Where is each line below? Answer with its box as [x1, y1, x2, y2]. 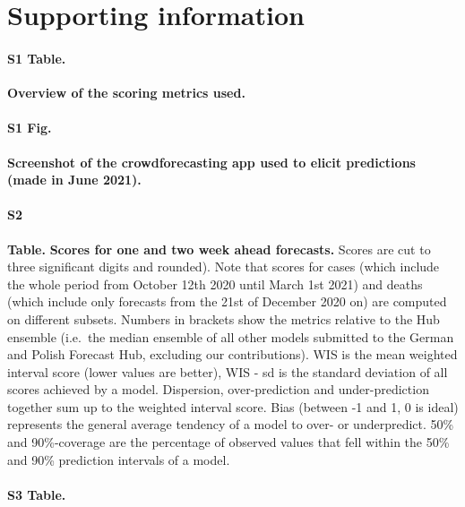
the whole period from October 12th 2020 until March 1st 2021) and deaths [7, 274, 423, 293]
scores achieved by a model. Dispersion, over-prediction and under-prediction [7, 380, 429, 399]
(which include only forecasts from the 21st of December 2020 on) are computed [7, 292, 447, 311]
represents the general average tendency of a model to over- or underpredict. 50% [7, 415, 454, 434]
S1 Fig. [7, 118, 52, 137]
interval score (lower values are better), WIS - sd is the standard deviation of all [7, 362, 448, 381]
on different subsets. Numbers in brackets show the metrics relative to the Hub [7, 309, 440, 328]
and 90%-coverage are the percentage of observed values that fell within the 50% [7, 433, 450, 451]
